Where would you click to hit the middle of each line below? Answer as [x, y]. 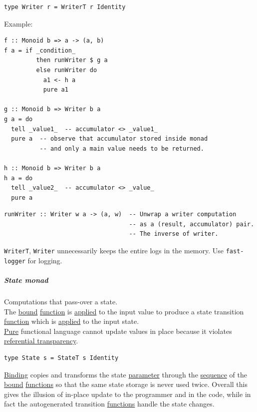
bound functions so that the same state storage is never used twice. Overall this [126, 384]
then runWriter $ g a [72, 60]
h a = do [18, 178]
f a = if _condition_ [40, 50]
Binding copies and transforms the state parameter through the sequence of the [126, 374]
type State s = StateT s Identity [61, 358]
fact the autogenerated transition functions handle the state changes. [109, 404]
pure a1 [56, 90]
